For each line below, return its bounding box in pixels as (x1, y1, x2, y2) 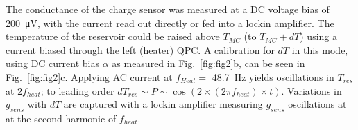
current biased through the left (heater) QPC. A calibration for (6, 42, 275, 57)
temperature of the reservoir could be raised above (6, 29, 220, 44)
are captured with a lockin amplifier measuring (63, 97, 263, 111)
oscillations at (288, 97, 347, 111)
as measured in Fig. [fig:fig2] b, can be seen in (112, 56, 305, 71)
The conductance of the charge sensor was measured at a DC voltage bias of (6, 2, 330, 16)
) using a (300, 29, 337, 44)
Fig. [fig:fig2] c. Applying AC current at (6, 69, 173, 84)
